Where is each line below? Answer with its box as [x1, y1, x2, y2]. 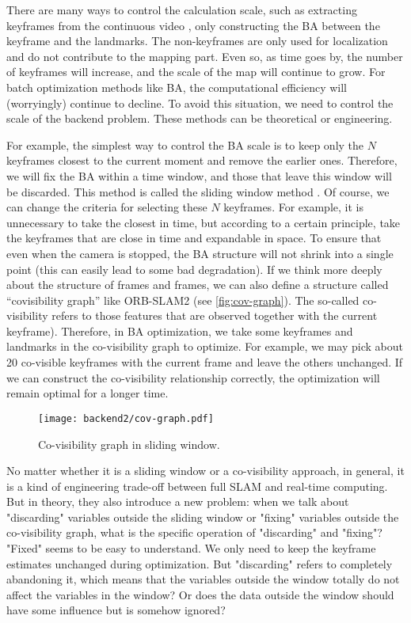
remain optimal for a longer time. [6, 385, 169, 401]
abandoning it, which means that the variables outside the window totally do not [6, 571, 400, 587]
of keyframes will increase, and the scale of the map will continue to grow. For [6, 63, 386, 80]
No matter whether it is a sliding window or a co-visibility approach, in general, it [6, 462, 405, 479]
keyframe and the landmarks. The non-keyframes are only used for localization [6, 32, 388, 49]
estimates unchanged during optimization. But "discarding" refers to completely [6, 555, 393, 572]
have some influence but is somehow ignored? [6, 602, 226, 618]
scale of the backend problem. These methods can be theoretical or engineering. [6, 110, 393, 127]
